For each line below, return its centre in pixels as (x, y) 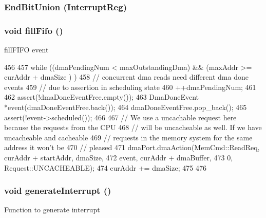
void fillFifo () (34, 30)
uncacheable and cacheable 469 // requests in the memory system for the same (128, 137)
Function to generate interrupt (52, 210)
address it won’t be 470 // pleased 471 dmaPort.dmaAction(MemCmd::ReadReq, (132, 147)
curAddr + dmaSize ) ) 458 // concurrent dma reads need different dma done (126, 77)
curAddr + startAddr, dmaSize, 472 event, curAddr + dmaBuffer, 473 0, (119, 157)
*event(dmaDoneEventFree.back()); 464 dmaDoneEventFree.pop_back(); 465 (126, 107)
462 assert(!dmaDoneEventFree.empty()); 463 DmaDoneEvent (102, 97)
